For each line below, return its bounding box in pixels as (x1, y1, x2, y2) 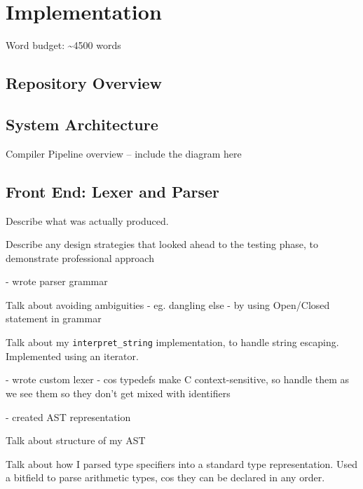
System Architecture (6, 113, 158, 135)
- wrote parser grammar (6, 274, 108, 289)
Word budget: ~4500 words (6, 38, 121, 53)
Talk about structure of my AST (6, 433, 146, 448)
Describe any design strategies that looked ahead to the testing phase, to (6, 237, 318, 252)
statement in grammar (6, 311, 102, 326)
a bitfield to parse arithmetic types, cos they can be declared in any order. (6, 470, 325, 485)
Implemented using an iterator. (6, 348, 139, 363)
